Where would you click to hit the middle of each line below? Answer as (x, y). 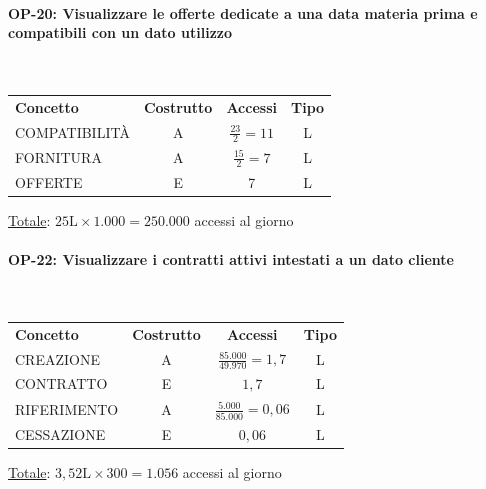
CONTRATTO (61, 383)
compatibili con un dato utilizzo (120, 32)
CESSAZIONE (60, 433)
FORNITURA (58, 156)
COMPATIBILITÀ (72, 131)
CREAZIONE (57, 358)
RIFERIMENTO (67, 408)
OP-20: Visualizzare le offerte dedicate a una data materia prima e (243, 12)
